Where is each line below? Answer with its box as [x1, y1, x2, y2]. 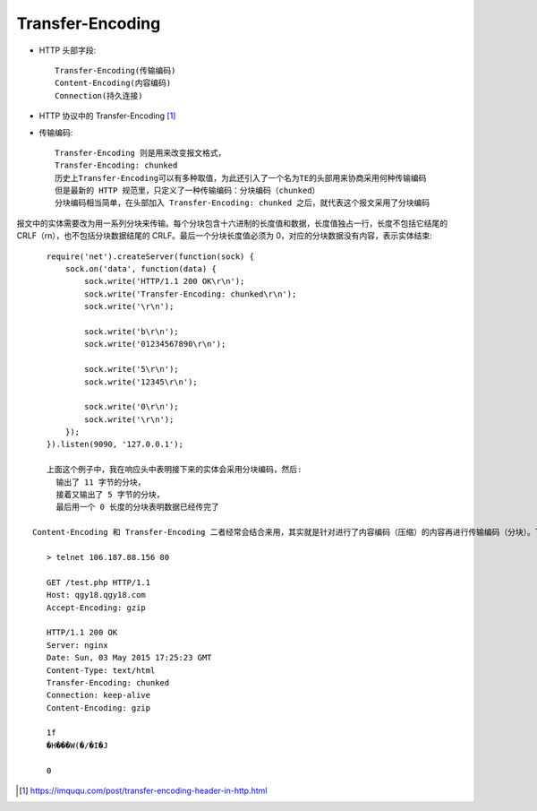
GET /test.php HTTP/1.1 [46, 577, 151, 587]
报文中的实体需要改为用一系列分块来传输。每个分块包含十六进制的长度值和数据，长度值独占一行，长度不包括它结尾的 [16, 218, 447, 229]
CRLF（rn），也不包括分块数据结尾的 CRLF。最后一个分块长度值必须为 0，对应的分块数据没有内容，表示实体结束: [16, 230, 433, 241]
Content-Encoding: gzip [46, 703, 151, 712]
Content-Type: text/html [46, 665, 156, 676]
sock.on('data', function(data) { [65, 264, 217, 274]
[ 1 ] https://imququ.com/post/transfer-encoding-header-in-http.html [19, 785, 268, 797]
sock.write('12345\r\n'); [83, 376, 199, 387]
